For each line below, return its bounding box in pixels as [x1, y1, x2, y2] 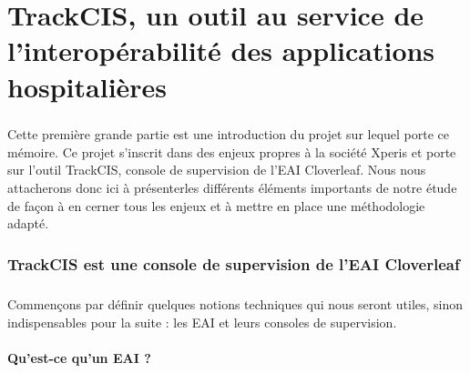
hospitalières [7, 67, 168, 105]
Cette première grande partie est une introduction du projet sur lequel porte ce [7, 125, 450, 144]
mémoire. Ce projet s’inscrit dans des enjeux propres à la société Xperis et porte [7, 142, 456, 161]
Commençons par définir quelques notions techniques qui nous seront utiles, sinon [7, 294, 464, 313]
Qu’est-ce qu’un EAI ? [7, 348, 151, 367]
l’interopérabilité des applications [7, 32, 435, 69]
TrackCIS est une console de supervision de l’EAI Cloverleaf [7, 252, 460, 275]
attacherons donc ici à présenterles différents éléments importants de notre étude [7, 177, 457, 197]
